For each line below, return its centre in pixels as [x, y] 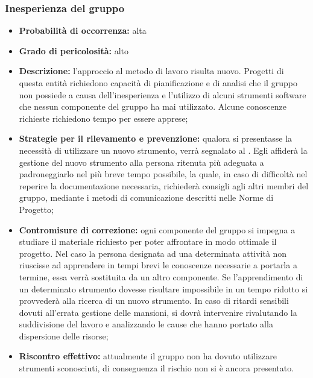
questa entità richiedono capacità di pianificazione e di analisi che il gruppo [158, 83]
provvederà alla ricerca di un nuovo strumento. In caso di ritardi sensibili [154, 301]
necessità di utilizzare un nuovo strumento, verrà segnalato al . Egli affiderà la [163, 150]
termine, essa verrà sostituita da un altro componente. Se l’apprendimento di [161, 276]
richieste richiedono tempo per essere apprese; [103, 118]
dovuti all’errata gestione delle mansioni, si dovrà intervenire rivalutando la [158, 312]
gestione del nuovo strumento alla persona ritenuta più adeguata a [141, 162]
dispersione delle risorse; [64, 335]
